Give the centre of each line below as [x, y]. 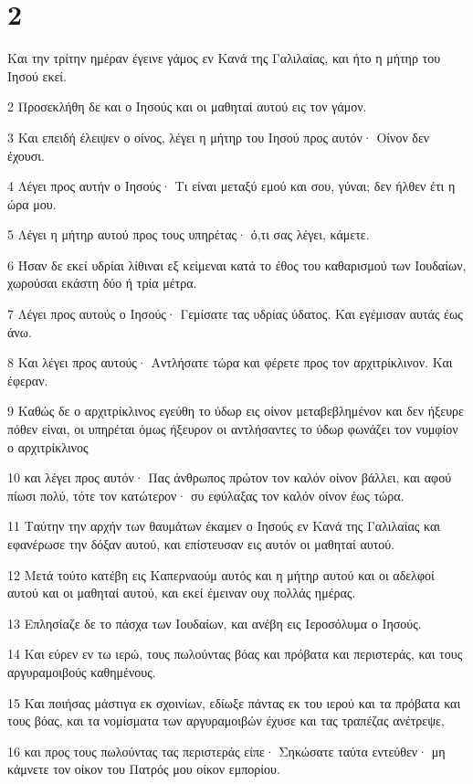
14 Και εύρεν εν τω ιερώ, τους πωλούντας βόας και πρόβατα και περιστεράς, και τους [235, 654]
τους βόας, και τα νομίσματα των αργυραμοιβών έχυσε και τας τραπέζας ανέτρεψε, [226, 720]
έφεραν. [28, 380]
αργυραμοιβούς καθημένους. [82, 671]
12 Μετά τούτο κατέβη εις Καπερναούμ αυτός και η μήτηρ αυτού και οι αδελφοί [221, 574]
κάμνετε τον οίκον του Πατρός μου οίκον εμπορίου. [144, 769]
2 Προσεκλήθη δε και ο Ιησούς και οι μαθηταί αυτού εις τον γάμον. [187, 106]
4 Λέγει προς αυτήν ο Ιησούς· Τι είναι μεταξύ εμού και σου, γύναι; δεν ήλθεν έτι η [231, 186]
